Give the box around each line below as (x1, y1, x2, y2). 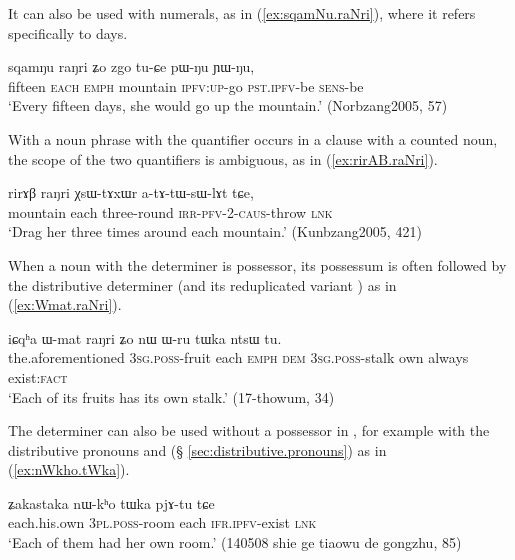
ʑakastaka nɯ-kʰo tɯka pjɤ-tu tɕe (8, 492, 215, 513)
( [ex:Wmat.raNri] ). (8, 294, 122, 315)
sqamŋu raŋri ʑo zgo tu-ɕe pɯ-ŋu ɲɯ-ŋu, (8, 56, 255, 77)
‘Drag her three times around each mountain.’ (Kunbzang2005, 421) (8, 221, 422, 242)
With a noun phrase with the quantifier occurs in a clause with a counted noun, (8, 128, 498, 149)
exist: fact (8, 366, 68, 387)
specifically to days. (8, 22, 128, 43)
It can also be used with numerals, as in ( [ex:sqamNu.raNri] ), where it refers (8, 3, 476, 23)
